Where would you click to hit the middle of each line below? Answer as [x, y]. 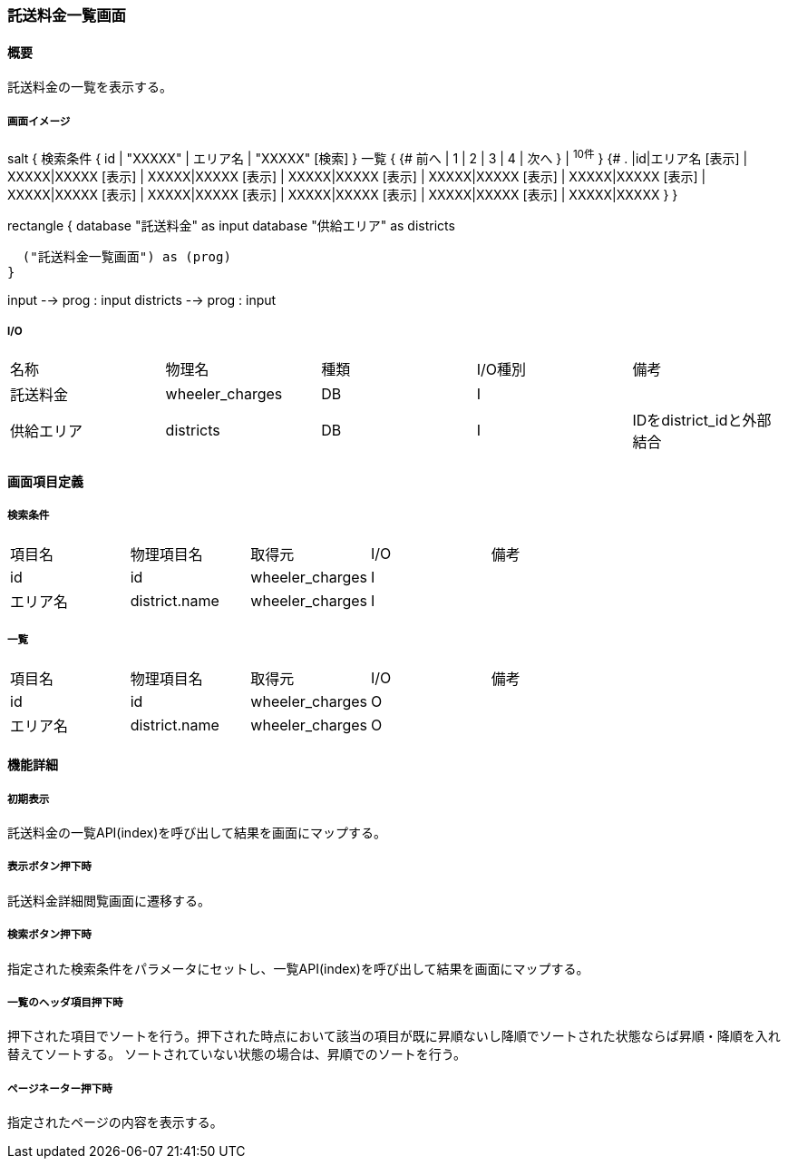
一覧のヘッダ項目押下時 [65, 1002]
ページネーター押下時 [60, 1088]
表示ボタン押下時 [49, 867]
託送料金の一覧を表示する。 [90, 87]
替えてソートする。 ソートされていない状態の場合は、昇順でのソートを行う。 [237, 1054]
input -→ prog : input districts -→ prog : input [142, 299]
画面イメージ [39, 121]
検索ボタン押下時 [49, 935]
